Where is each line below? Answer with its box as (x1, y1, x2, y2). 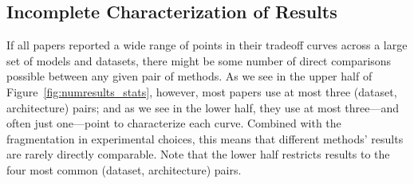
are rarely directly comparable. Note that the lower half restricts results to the (6, 146, 390, 162)
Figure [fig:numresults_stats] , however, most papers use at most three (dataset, (6, 83, 397, 100)
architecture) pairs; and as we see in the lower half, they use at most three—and (6, 99, 400, 115)
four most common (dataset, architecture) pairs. (6, 161, 242, 178)
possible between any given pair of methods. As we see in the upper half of (6, 68, 373, 84)
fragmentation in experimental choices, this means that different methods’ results (6, 130, 404, 147)
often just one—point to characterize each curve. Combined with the (6, 115, 341, 131)
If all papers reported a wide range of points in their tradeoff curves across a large (6, 37, 408, 53)
